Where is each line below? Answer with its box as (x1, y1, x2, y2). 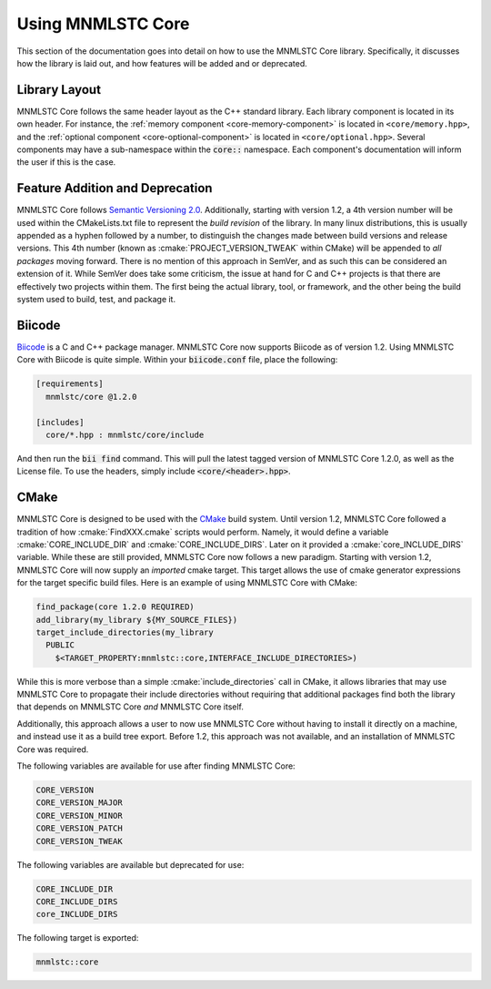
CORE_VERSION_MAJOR (35, 798, 123, 808)
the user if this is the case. (16, 157, 116, 168)
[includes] (35, 417, 85, 427)
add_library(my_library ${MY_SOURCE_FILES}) (35, 615, 238, 625)
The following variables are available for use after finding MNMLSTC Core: (16, 760, 296, 771)
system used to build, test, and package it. (16, 294, 176, 305)
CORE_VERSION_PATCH (35, 823, 123, 833)
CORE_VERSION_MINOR (35, 811, 123, 821)
